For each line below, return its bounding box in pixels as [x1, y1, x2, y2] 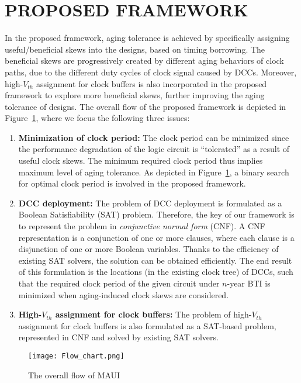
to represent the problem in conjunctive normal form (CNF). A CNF [18, 220, 265, 232]
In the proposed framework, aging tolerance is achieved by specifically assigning [5, 32, 290, 44]
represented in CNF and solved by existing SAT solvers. [18, 331, 219, 343]
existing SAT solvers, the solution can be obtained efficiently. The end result [18, 254, 292, 266]
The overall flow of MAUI [28, 368, 120, 381]
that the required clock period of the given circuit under [18, 277, 220, 289]
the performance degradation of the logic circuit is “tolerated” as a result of [18, 143, 290, 155]
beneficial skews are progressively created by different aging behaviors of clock [5, 54, 284, 67]
